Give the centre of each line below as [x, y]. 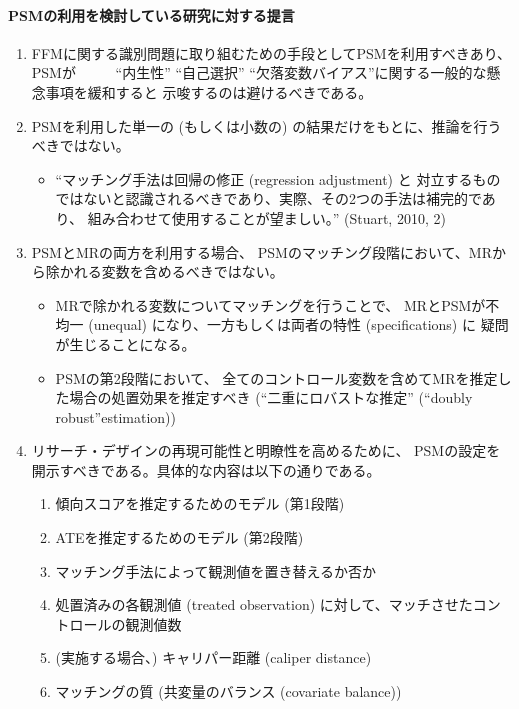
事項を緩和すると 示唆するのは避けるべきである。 [209, 91]
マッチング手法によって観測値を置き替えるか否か [216, 570]
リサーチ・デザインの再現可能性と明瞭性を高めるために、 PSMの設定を [266, 450]
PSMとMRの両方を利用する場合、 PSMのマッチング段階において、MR [261, 251]
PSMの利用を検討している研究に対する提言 [151, 14]
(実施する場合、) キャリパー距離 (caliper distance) [213, 657]
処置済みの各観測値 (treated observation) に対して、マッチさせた [264, 604]
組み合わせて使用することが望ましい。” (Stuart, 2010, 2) [266, 217]
